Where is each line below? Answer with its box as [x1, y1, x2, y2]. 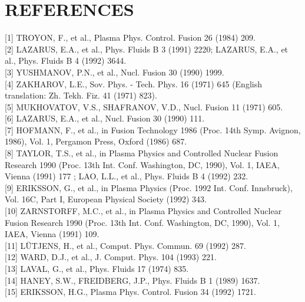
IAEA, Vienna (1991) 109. [5, 228, 100, 240]
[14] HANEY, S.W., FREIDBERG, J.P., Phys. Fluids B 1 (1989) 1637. [5, 274, 260, 286]
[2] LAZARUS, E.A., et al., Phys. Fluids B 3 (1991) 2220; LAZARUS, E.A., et [5, 42, 289, 55]
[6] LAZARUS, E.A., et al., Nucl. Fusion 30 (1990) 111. [5, 112, 205, 124]
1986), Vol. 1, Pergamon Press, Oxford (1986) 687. [5, 135, 187, 147]
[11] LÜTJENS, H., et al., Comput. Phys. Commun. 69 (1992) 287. [5, 239, 246, 251]
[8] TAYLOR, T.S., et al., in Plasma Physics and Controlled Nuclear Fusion [5, 147, 279, 159]
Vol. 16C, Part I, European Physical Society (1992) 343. [5, 193, 207, 205]
